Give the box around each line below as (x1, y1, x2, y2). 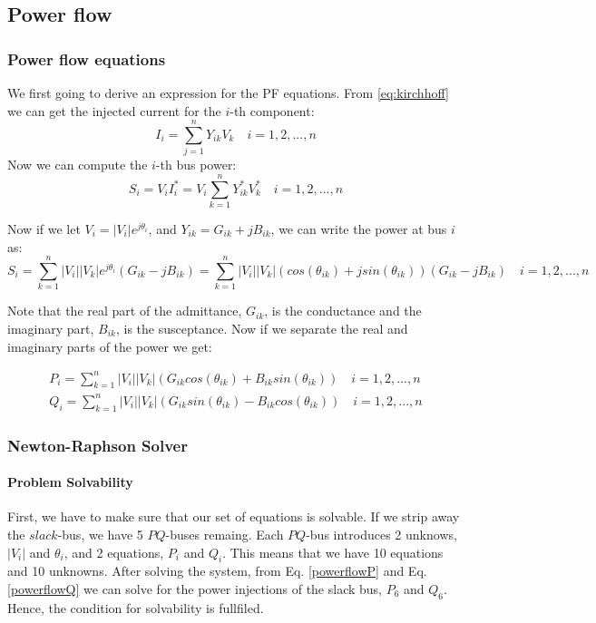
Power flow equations (7, 47, 166, 70)
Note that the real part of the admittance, (7, 301, 242, 320)
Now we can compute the (7, 155, 148, 174)
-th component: (230, 101, 315, 120)
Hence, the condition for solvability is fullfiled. (7, 598, 264, 617)
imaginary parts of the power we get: (7, 336, 212, 355)
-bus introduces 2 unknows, (306, 525, 457, 544)
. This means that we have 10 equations (222, 542, 444, 561)
